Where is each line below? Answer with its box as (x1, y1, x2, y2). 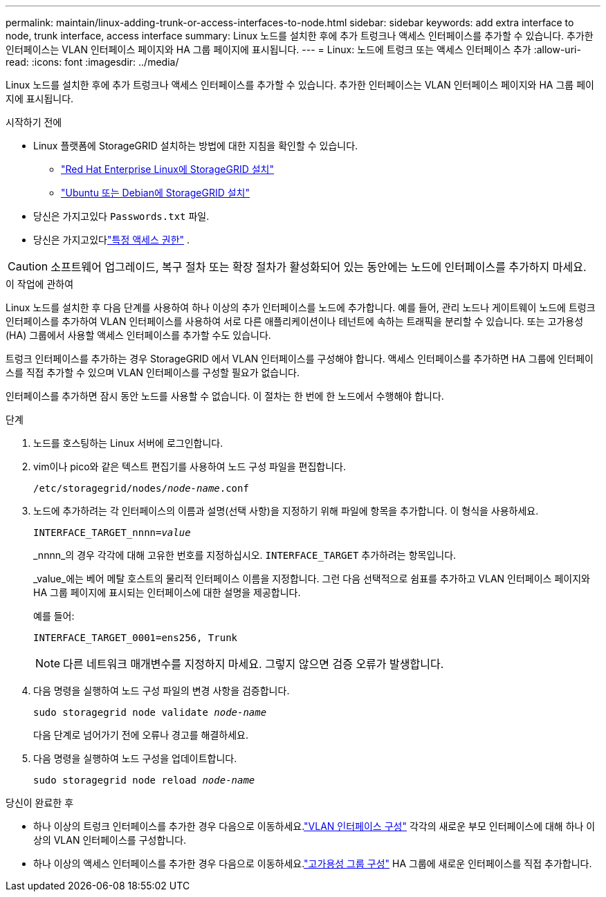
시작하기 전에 (6, 116, 62, 128)
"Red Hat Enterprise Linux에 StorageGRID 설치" (61, 163, 274, 175)
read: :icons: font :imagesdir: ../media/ (6, 56, 179, 68)
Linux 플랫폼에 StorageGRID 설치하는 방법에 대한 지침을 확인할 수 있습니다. (33, 140, 358, 151)
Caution (8, 259, 48, 273)
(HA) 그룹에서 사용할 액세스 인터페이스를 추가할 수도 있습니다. (6, 329, 271, 341)
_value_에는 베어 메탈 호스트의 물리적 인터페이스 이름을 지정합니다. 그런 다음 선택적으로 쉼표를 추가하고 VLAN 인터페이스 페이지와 (33, 573, 590, 584)
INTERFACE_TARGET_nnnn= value (33, 527, 191, 538)
